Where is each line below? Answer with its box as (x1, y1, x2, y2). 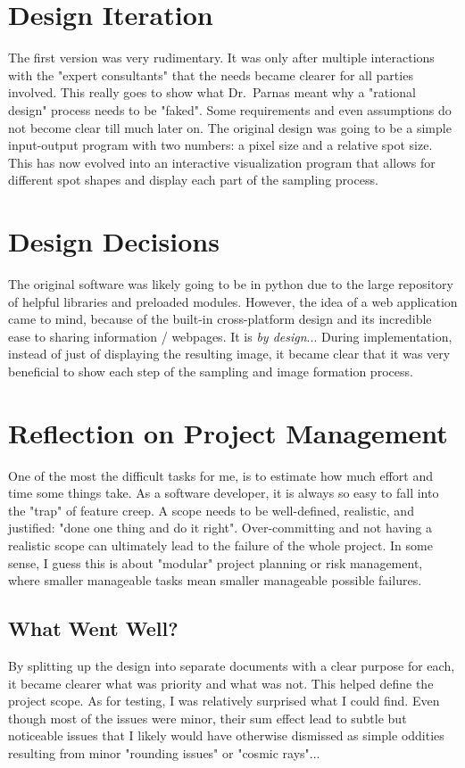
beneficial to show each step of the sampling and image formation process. (8, 361, 413, 380)
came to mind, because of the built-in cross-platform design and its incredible (8, 310, 432, 328)
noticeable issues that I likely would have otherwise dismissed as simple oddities (8, 726, 444, 745)
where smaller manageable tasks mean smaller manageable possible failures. (8, 571, 422, 590)
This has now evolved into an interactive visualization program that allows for (8, 153, 436, 171)
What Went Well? (8, 615, 179, 642)
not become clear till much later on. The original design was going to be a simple (8, 118, 452, 136)
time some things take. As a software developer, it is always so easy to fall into (8, 483, 439, 502)
